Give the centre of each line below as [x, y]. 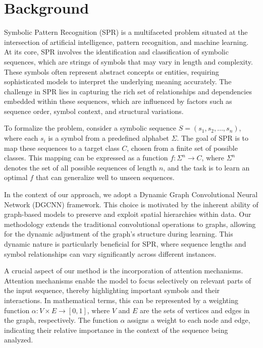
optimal [16, 177]
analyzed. [19, 340]
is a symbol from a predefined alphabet [109, 138]
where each [21, 138]
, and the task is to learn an [206, 167]
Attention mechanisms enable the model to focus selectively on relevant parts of [128, 280]
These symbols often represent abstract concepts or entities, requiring [112, 71]
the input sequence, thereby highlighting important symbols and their [112, 290]
